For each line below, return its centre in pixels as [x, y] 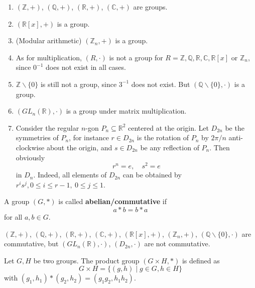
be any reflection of [170, 147]
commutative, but [31, 244]
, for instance [89, 137]
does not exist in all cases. [86, 67]
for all [13, 216]
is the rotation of [163, 137]
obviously [30, 157]
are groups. [150, 7]
